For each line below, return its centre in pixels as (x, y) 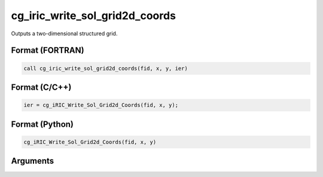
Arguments (33, 161)
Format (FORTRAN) (48, 51)
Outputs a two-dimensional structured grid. (64, 33)
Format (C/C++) (41, 87)
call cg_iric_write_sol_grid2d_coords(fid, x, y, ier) (106, 68)
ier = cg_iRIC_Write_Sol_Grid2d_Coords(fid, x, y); (101, 105)
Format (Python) (42, 124)
